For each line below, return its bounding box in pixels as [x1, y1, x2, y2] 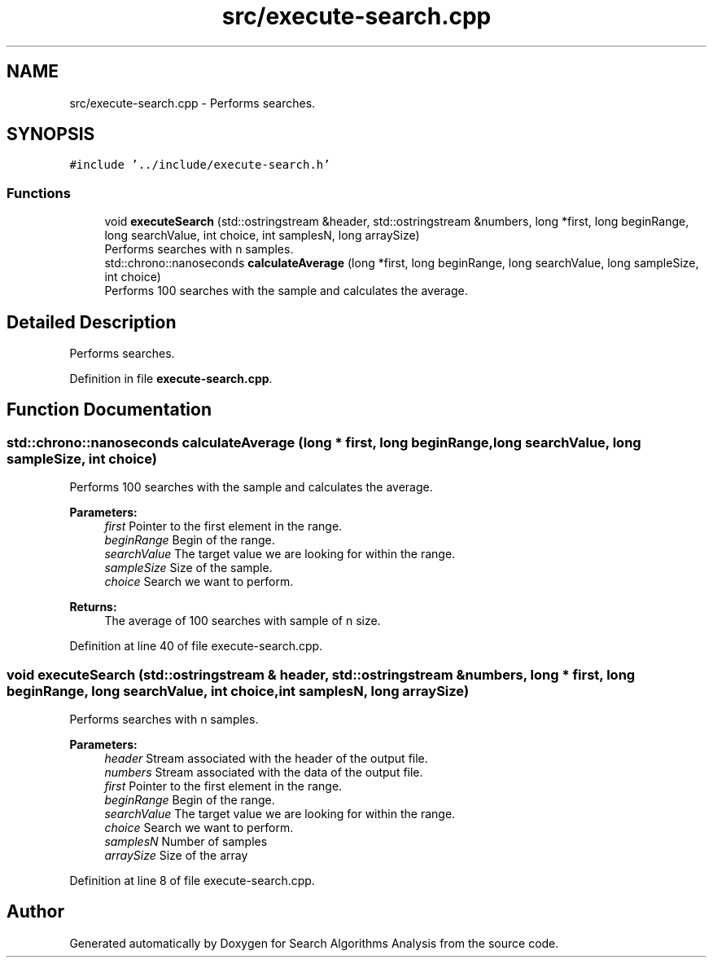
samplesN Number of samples [104, 834, 268, 848]
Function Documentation [7, 399, 212, 420]
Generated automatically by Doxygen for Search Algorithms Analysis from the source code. [69, 935, 559, 950]
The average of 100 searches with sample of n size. [104, 614, 381, 628]
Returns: [69, 600, 117, 614]
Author [7, 901, 64, 922]
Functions [7, 184, 71, 201]
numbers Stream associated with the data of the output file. [104, 765, 423, 779]
